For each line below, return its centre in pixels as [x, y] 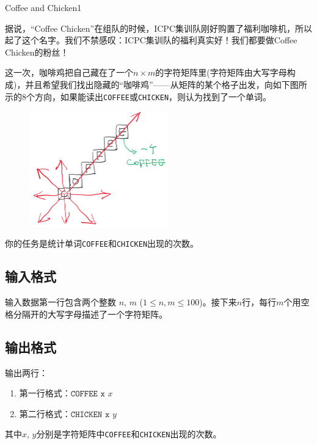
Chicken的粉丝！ [37, 52]
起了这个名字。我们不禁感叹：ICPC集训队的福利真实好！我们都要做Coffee [151, 40]
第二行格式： [45, 413]
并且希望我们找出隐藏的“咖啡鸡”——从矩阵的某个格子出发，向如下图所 [166, 84]
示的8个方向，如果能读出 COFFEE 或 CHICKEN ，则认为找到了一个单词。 [138, 96]
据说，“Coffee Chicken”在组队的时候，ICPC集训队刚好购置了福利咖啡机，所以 [158, 28]
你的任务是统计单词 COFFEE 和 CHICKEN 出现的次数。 [102, 243]
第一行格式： [45, 393]
